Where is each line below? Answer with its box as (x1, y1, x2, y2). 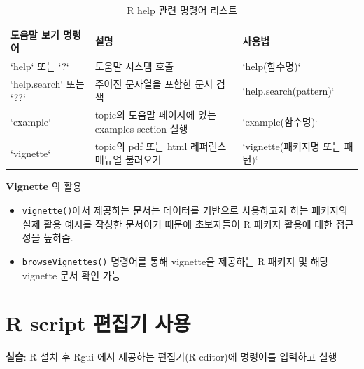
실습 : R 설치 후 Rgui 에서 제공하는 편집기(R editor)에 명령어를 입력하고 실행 (6, 349, 337, 364)
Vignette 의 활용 (6, 179, 82, 194)
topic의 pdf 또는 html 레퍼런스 (94, 138, 227, 153)
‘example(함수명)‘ (242, 114, 318, 129)
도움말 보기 (10, 27, 59, 41)
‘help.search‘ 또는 (10, 76, 85, 90)
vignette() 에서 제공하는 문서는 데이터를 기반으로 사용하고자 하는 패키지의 (22, 203, 348, 217)
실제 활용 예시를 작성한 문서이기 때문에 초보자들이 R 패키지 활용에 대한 (22, 216, 333, 231)
